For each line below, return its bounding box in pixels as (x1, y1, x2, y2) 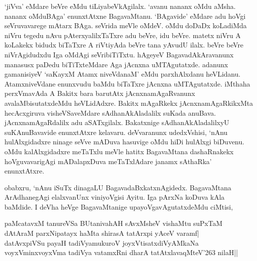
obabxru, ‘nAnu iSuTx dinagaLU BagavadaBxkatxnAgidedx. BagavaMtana (4, 182, 231, 192)
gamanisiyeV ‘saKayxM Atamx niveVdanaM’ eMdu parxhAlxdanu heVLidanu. (4, 69, 241, 79)
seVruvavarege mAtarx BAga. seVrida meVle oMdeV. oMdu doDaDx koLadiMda (4, 20, 247, 31)
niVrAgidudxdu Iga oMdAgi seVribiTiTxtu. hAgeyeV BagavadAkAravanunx (4, 49, 234, 59)
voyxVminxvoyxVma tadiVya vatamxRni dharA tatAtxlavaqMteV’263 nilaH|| (4, 247, 238, 258)
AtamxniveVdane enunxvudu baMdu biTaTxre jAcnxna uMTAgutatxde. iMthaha (4, 78, 250, 88)
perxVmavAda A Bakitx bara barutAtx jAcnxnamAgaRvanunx (4, 88, 195, 98)
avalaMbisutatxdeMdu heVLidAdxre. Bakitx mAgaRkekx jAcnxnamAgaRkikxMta (4, 97, 253, 108)
